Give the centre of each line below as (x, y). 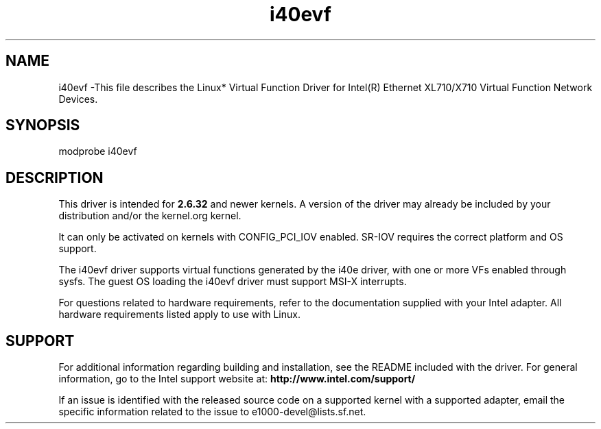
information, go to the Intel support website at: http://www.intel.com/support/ (237, 379)
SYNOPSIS (43, 125)
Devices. (78, 99)
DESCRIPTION (55, 177)
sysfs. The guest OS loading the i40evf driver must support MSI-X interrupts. (233, 282)
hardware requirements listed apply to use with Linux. (179, 315)
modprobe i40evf (98, 151)
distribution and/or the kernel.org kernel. (150, 216)
